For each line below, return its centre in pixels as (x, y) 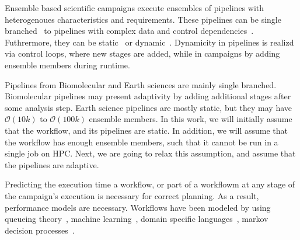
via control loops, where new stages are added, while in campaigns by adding (142, 53)
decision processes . (40, 230)
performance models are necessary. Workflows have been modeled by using (138, 207)
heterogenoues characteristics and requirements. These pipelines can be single (143, 19)
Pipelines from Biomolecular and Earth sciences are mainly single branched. (141, 84)
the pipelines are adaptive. (52, 164)
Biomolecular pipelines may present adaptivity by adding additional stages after (148, 96)
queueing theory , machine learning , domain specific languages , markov (137, 219)
